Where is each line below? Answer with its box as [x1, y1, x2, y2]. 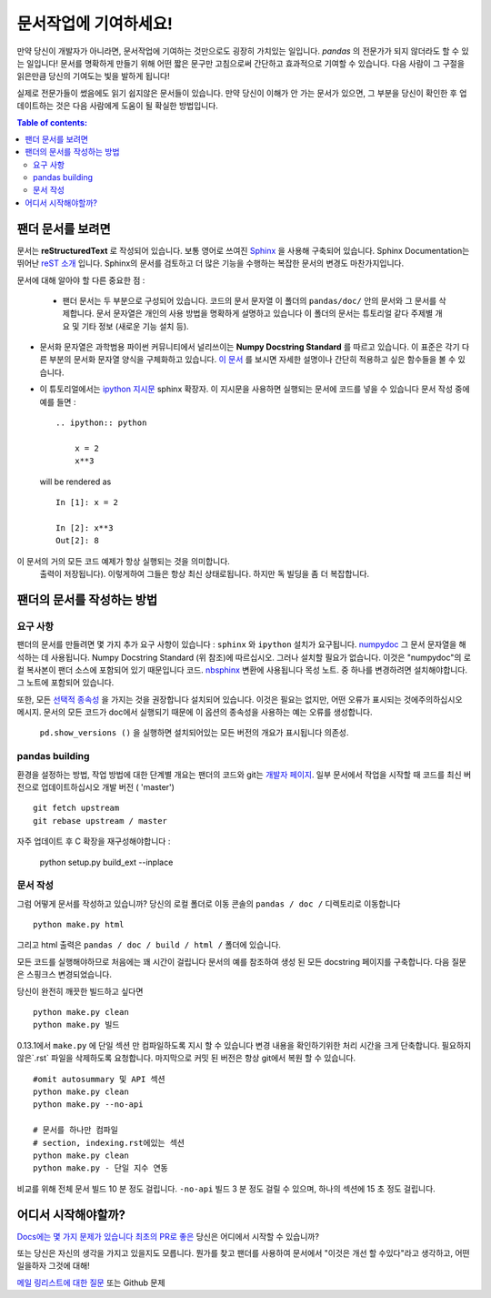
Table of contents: [16, 117, 88, 127]
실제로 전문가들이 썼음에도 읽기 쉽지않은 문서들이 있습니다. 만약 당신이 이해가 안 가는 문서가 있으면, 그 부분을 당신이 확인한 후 [16, 87, 458, 98]
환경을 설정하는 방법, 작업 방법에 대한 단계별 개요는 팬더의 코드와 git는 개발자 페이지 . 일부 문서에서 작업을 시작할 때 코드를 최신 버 [16, 769, 472, 780]
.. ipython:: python [55, 418, 147, 428]
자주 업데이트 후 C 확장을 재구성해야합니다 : [16, 836, 171, 847]
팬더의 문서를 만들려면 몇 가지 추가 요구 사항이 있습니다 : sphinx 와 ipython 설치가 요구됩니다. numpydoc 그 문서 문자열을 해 [16, 639, 467, 650]
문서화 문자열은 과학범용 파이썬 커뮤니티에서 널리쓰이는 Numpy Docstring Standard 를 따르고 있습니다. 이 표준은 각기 [39, 341, 460, 352]
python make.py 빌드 [33, 1019, 120, 1030]
